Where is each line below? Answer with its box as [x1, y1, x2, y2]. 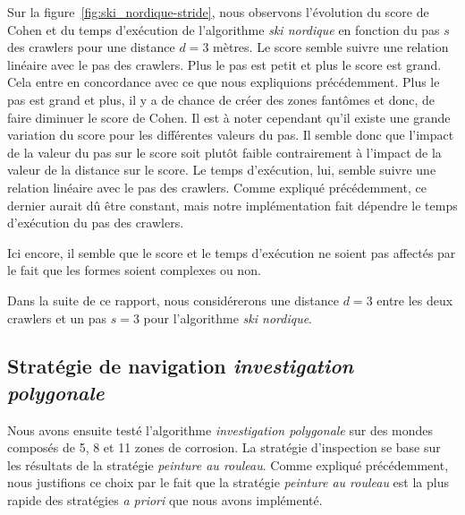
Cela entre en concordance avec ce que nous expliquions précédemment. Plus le [7, 73, 440, 91]
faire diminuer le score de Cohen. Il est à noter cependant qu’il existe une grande [7, 107, 451, 126]
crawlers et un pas [7, 308, 107, 327]
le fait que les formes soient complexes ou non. [7, 261, 261, 279]
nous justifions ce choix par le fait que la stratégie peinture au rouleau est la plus [7, 473, 449, 492]
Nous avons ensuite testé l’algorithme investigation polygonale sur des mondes [7, 420, 434, 439]
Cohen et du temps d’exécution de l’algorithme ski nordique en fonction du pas [7, 20, 440, 39]
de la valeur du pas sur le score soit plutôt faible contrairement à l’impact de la [7, 142, 442, 161]
